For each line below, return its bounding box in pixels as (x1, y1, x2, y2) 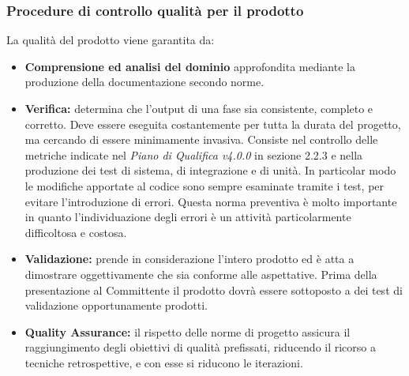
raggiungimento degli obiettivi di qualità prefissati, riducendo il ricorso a (24, 339, 377, 355)
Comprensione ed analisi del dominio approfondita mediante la (24, 58, 355, 74)
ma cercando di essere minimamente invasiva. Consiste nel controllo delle (24, 131, 378, 148)
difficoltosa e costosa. (24, 224, 127, 240)
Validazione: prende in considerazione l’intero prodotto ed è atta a (24, 250, 355, 267)
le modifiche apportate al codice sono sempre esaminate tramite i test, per (24, 177, 385, 194)
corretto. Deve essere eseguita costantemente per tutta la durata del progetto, (24, 115, 401, 132)
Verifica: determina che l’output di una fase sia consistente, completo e (24, 100, 373, 116)
